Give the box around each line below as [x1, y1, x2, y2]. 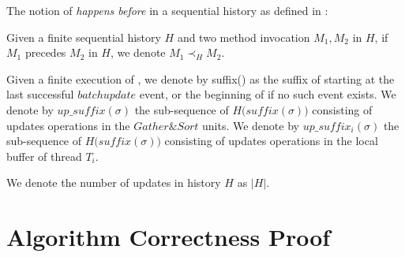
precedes [24, 44, 66, 61]
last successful [6, 86, 74, 102]
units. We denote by [201, 117, 299, 133]
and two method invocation [177, 28, 310, 45]
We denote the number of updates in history [6, 174, 221, 191]
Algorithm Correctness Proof [6, 221, 331, 253]
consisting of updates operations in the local [164, 132, 378, 149]
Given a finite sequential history [6, 28, 161, 45]
